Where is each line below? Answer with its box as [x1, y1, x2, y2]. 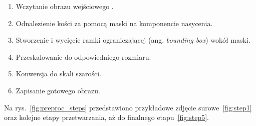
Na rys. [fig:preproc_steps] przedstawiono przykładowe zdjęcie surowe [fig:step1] [4, 102, 252, 112]
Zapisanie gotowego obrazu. [16, 85, 100, 95]
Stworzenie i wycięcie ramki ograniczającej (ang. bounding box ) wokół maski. [16, 35, 250, 45]
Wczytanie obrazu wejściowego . [16, 1, 114, 11]
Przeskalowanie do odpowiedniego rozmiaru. [16, 51, 151, 62]
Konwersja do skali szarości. [16, 68, 102, 79]
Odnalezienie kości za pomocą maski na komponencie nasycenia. [16, 18, 213, 28]
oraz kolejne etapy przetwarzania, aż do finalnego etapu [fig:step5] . [4, 112, 209, 122]
